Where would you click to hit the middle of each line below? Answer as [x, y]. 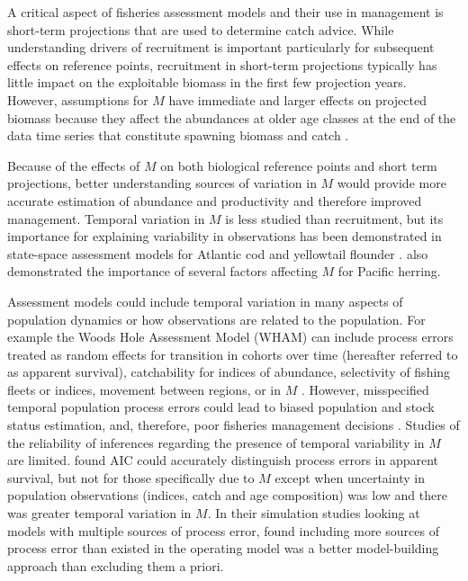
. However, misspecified [365, 389]
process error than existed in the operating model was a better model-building [223, 548]
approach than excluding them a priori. [116, 565]
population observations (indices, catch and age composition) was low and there [227, 495]
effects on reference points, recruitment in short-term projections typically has [222, 64]
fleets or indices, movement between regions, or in [144, 389]
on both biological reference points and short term [299, 165]
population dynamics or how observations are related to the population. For [216, 319]
